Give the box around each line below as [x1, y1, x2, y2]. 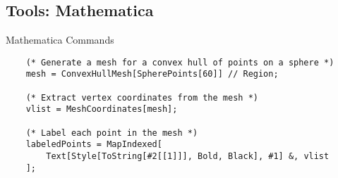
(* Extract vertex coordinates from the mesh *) [25, 92, 258, 103]
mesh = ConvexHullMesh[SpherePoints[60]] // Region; [25, 69, 279, 80]
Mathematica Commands [6, 32, 114, 47]
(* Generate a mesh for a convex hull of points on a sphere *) [25, 57, 334, 68]
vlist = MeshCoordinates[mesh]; [25, 104, 178, 115]
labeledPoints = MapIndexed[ [25, 139, 162, 150]
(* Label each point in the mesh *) [25, 127, 198, 138]
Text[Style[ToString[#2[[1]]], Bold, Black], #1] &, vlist [46, 151, 330, 162]
